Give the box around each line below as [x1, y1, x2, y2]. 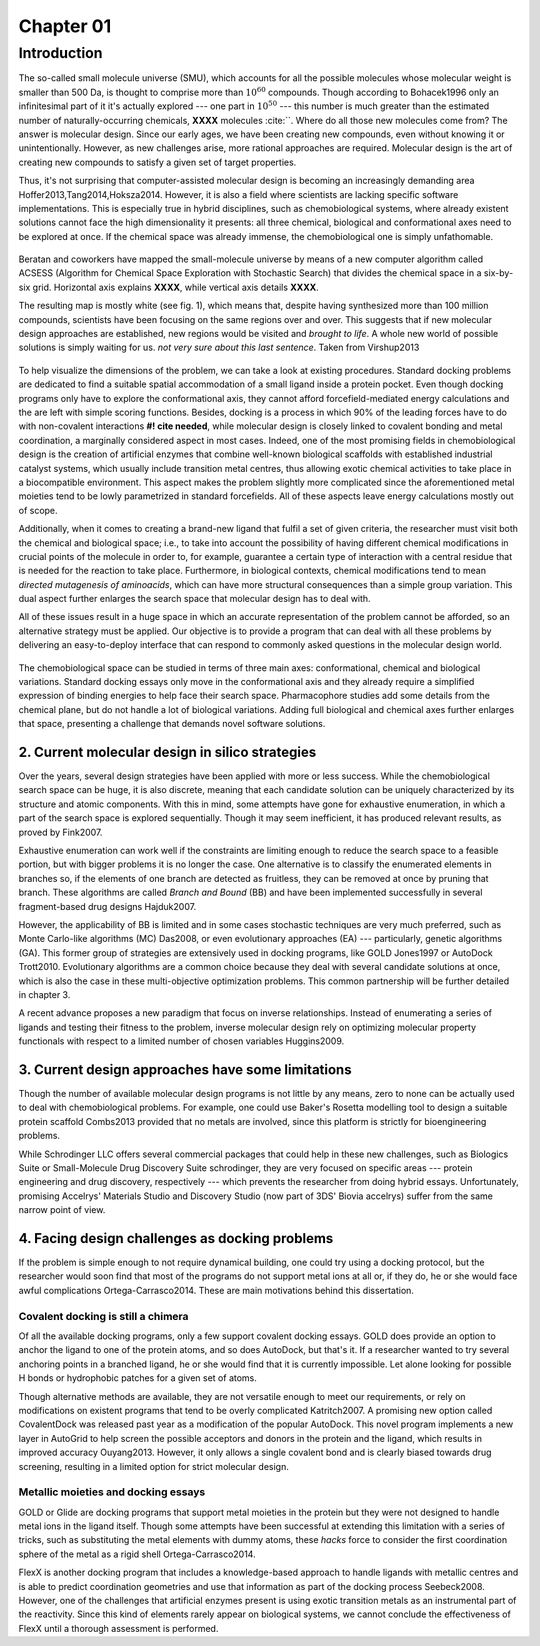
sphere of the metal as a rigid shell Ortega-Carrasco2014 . [18, 1548, 256, 1560]
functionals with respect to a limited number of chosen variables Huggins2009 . [18, 1035, 345, 1047]
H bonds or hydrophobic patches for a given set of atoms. [18, 1372, 257, 1384]
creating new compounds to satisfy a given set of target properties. [18, 156, 297, 168]
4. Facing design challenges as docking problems [18, 1230, 334, 1247]
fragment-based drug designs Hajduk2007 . [18, 900, 197, 912]
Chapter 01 [18, 15, 112, 37]
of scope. [18, 504, 59, 516]
